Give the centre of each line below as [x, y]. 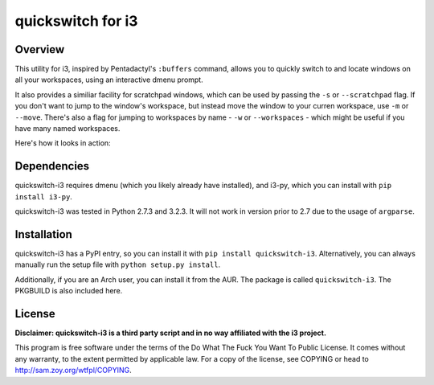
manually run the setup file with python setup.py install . [118, 264]
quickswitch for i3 [76, 21]
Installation [43, 234]
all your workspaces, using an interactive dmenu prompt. [109, 80]
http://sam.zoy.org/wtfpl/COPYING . [73, 371]
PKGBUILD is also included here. [69, 291]
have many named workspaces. [68, 129]
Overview [40, 49]
